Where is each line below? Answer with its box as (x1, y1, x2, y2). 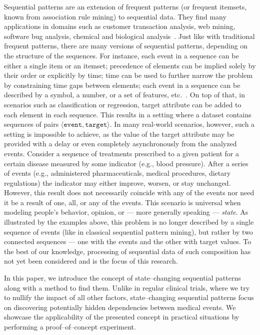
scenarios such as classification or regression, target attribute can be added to (4, 99, 241, 109)
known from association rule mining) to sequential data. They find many (4, 11, 226, 21)
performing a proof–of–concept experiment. (4, 322, 136, 332)
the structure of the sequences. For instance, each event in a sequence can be (4, 50, 239, 60)
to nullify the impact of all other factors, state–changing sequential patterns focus (4, 292, 254, 303)
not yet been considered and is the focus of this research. (4, 256, 178, 266)
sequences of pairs (4, 119, 59, 129)
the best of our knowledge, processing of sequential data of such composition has (4, 246, 251, 256)
